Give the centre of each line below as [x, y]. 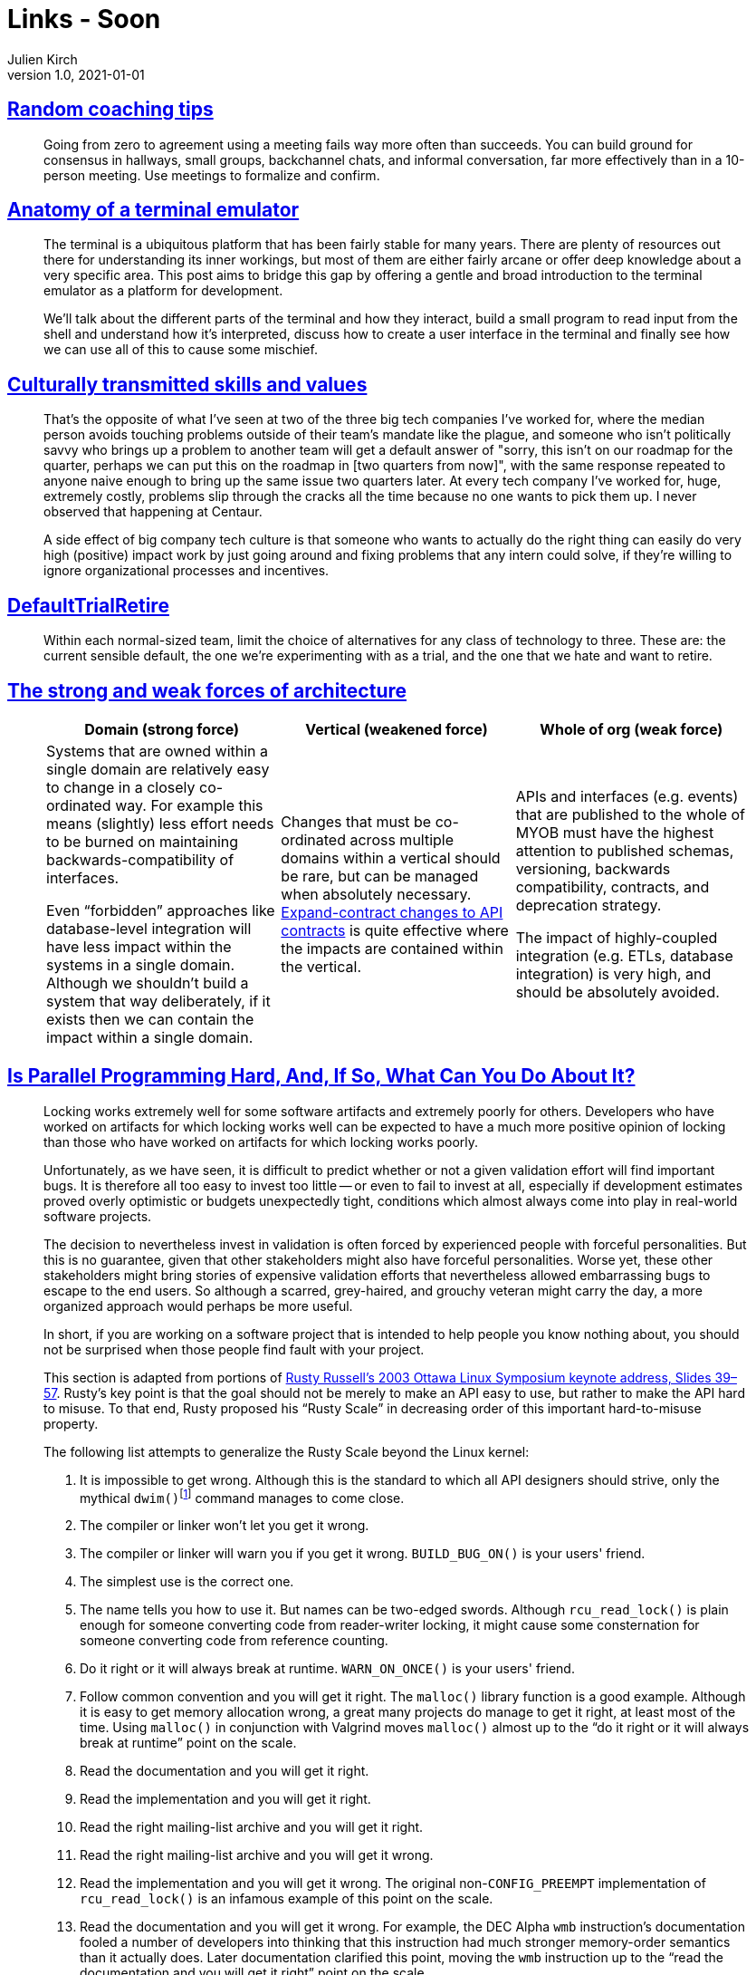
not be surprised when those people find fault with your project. [234, 1349]
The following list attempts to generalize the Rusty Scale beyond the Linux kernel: [287, 1451]
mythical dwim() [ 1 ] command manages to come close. [242, 1496]
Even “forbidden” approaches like [161, 910]
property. [71, 1423]
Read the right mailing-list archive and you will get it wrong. [257, 1855]
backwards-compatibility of [140, 859]
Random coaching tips [110, 110]
